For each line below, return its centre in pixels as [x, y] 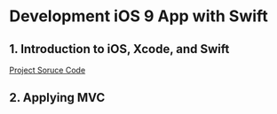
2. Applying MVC [57, 98]
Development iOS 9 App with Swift [138, 16]
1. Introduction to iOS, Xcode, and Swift [119, 49]
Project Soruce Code [47, 70]
